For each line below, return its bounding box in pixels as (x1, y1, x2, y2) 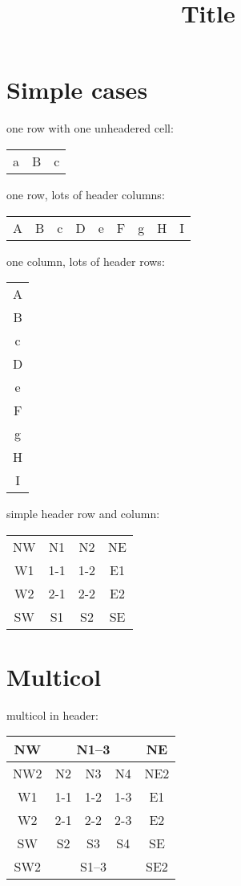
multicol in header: (6, 706, 98, 723)
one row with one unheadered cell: (6, 120, 174, 137)
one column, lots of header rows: (6, 252, 165, 269)
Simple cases (6, 73, 148, 106)
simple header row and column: (6, 505, 160, 522)
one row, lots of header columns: (6, 186, 165, 202)
